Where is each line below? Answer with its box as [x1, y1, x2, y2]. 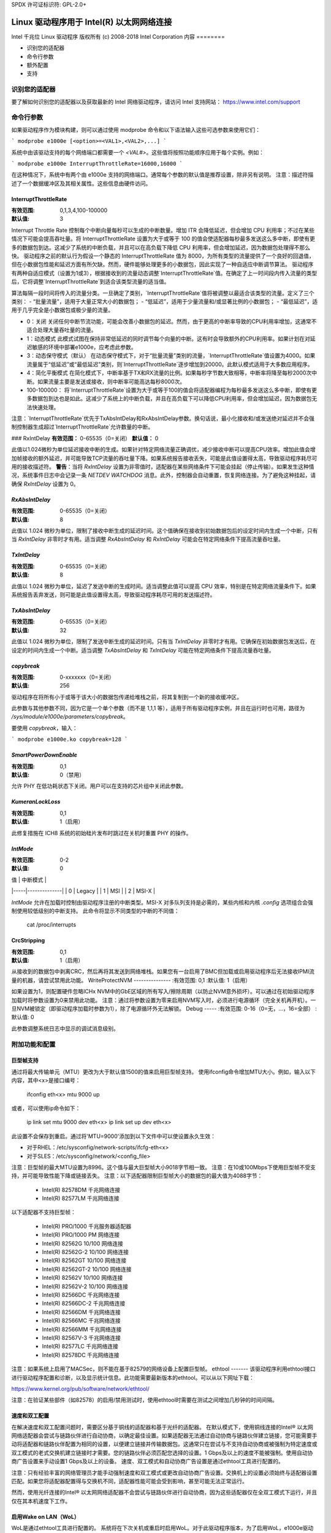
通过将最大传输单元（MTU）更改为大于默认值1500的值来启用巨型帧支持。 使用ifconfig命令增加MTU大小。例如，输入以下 [11, 1068, 316, 1076]
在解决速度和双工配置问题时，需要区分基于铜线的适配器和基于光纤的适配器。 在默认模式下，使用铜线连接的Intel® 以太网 [11, 1423, 314, 1431]
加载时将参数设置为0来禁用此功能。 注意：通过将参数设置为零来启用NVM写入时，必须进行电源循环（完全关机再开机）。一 [11, 996, 316, 1004]
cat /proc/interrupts [26, 921, 77, 928]
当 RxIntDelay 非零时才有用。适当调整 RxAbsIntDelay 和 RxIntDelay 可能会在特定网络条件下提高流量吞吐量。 [11, 535, 284, 543]
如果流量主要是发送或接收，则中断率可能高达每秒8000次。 [37, 378, 186, 385]
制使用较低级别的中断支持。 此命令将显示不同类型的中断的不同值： [11, 907, 180, 914]
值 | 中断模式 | [11, 876, 47, 883]
